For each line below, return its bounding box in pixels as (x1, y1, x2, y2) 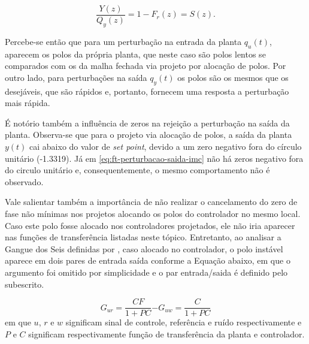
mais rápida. (5, 96, 50, 109)
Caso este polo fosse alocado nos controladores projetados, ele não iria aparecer (5, 219, 295, 231)
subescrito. (5, 277, 44, 290)
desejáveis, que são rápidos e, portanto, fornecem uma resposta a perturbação (5, 85, 289, 97)
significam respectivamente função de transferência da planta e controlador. (28, 327, 305, 340)
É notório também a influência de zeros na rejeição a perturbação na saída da (5, 116, 290, 129)
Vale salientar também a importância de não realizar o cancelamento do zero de (5, 195, 298, 208)
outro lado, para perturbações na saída (5, 71, 147, 83)
